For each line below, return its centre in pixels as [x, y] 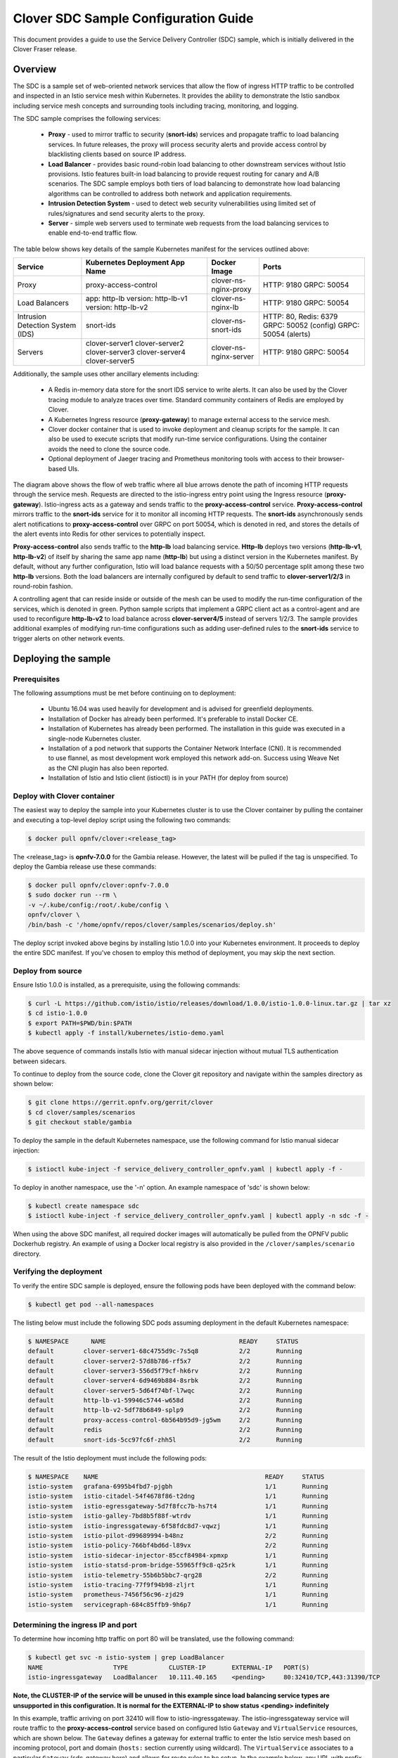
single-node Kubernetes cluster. [95, 738]
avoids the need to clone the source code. [109, 449]
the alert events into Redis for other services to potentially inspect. [109, 534]
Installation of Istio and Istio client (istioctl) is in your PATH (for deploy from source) [168, 778]
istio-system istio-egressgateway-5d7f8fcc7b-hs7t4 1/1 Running [178, 1506]
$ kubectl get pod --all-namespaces [91, 1304]
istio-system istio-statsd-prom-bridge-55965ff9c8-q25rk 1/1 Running [178, 1565]
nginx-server [233, 357]
